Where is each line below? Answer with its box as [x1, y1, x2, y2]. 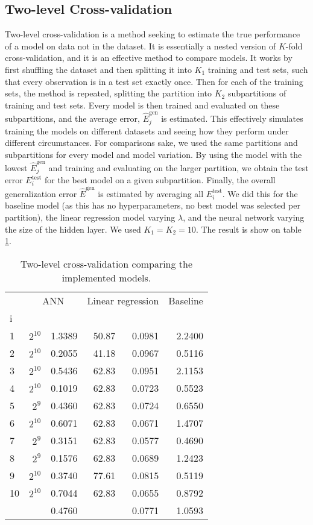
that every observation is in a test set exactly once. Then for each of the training [5, 75, 303, 87]
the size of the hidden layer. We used [5, 222, 141, 235]
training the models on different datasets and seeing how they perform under [5, 124, 289, 137]
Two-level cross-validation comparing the [20, 256, 193, 271]
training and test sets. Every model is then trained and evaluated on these [5, 98, 280, 111]
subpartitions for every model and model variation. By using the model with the [5, 148, 302, 160]
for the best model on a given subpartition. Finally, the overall [44, 174, 276, 186]
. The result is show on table [195, 222, 302, 235]
